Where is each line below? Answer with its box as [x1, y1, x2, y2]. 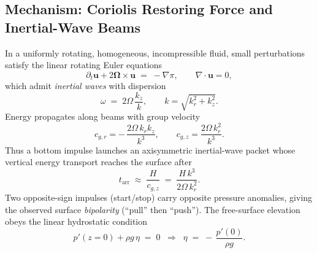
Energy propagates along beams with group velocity [5, 110, 201, 123]
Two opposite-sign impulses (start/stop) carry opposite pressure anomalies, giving [5, 191, 313, 204]
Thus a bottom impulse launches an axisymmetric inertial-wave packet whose [5, 143, 296, 156]
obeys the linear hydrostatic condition [5, 215, 148, 228]
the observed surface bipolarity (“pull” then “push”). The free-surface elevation [5, 203, 300, 216]
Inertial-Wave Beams [5, 17, 141, 36]
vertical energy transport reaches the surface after [5, 155, 192, 168]
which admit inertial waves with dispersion [5, 79, 166, 92]
